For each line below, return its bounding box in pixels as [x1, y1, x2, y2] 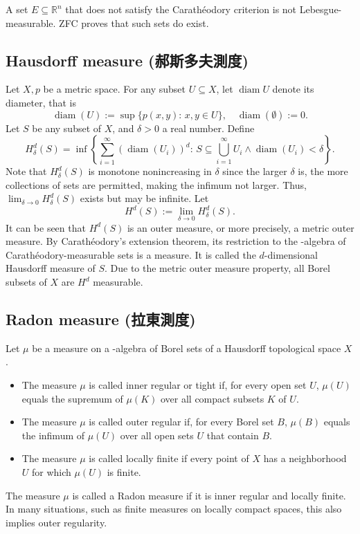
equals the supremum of [21, 391, 123, 405]
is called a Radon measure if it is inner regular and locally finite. [72, 488, 346, 502]
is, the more [298, 164, 348, 178]
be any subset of [32, 120, 102, 135]
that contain [206, 427, 259, 442]
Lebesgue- [299, 2, 342, 16]
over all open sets [120, 427, 194, 442]
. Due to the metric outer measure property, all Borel [104, 261, 330, 275]
